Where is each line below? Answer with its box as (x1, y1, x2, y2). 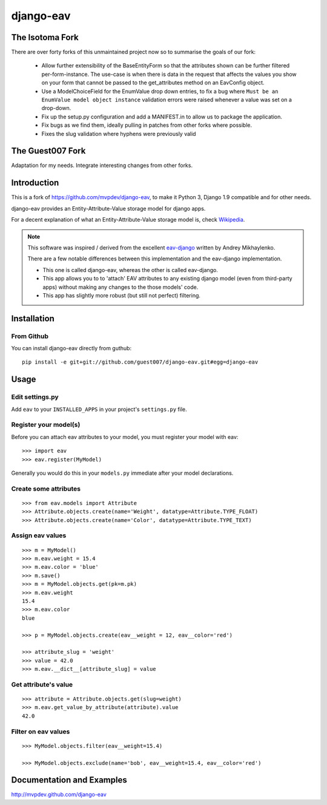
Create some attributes (11, 484, 81, 493)
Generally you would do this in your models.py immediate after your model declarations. (11, 469, 234, 477)
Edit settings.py (11, 393, 59, 401)
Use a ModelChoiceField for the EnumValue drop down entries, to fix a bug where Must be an (41, 87, 279, 95)
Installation (11, 313, 54, 324)
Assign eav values (11, 531, 67, 540)
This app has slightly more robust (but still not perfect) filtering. (42, 291, 201, 299)
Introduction (11, 178, 59, 188)
